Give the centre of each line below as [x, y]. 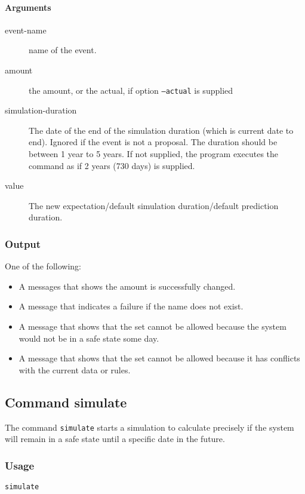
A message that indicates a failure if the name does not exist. [131, 306]
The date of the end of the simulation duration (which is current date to [161, 130]
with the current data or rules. [75, 369]
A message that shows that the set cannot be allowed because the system [152, 326]
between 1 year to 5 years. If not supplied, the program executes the [154, 154]
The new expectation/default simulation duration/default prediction [154, 205]
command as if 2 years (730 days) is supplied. [112, 165]
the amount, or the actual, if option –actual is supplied [131, 90]
